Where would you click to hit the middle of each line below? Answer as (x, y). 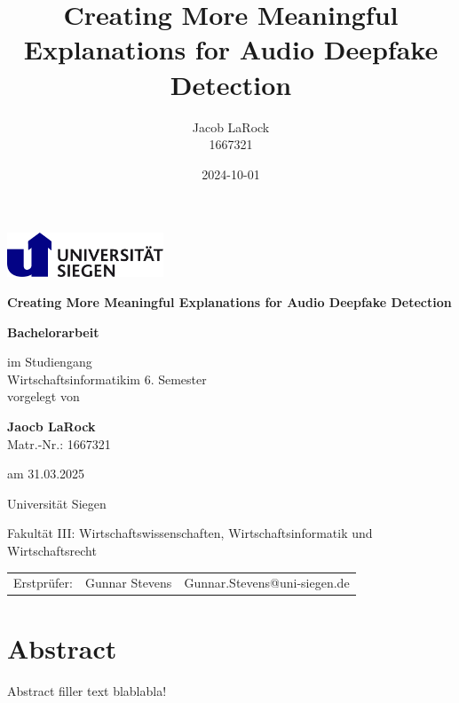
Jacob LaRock (231, 126)
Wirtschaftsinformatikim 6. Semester (107, 379)
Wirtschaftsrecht (52, 551)
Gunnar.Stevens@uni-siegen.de (267, 583)
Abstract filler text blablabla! (87, 690)
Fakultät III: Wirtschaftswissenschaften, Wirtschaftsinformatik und (190, 533)
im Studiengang (50, 362)
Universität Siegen (57, 503)
